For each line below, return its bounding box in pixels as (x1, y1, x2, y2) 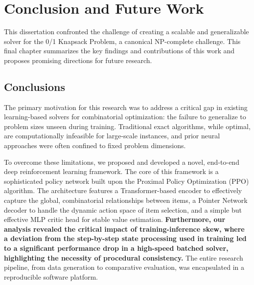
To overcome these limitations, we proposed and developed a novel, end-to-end (4, 156, 239, 167)
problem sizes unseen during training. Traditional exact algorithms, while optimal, (4, 121, 251, 131)
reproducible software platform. (4, 271, 98, 282)
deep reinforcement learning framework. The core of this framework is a (4, 166, 219, 176)
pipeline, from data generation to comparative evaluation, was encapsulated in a (4, 262, 245, 272)
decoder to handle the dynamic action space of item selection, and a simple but (4, 204, 242, 215)
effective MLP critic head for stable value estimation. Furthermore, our (4, 214, 226, 224)
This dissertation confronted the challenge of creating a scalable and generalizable (4, 26, 249, 37)
